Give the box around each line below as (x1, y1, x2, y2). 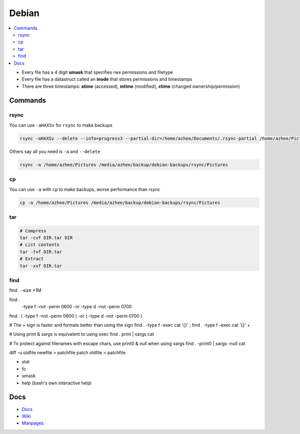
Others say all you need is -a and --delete (9, 148, 100, 154)
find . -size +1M (9, 287, 41, 293)
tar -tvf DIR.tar (19, 249, 62, 255)
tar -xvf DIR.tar (19, 263, 62, 269)
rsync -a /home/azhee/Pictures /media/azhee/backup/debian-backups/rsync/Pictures (19, 162, 228, 167)
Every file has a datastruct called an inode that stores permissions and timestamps (21, 76, 192, 82)
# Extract (19, 256, 44, 262)
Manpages (21, 420, 44, 426)
